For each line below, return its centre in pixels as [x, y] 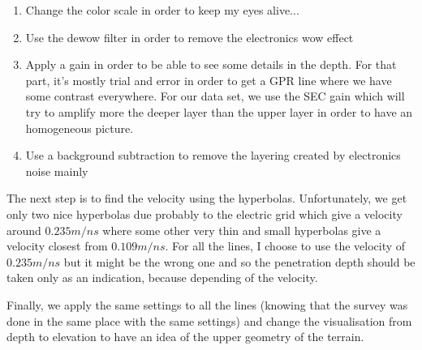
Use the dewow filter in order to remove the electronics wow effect [189, 37]
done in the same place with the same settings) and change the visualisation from [209, 320]
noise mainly [57, 171]
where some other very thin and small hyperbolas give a [242, 230]
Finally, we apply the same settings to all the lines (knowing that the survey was [207, 304]
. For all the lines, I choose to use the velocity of [285, 246]
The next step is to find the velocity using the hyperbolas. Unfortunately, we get [207, 198]
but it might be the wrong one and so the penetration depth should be [239, 261]
